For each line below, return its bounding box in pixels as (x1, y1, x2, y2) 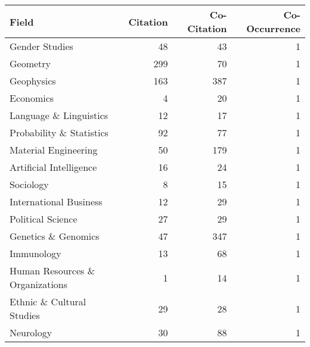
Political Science (10, 212, 77, 226)
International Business (10, 195, 103, 208)
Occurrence (246, 21, 300, 35)
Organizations (10, 277, 68, 291)
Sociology (10, 177, 49, 191)
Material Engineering (10, 143, 98, 157)
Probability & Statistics (10, 126, 108, 139)
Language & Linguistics (10, 108, 108, 122)
